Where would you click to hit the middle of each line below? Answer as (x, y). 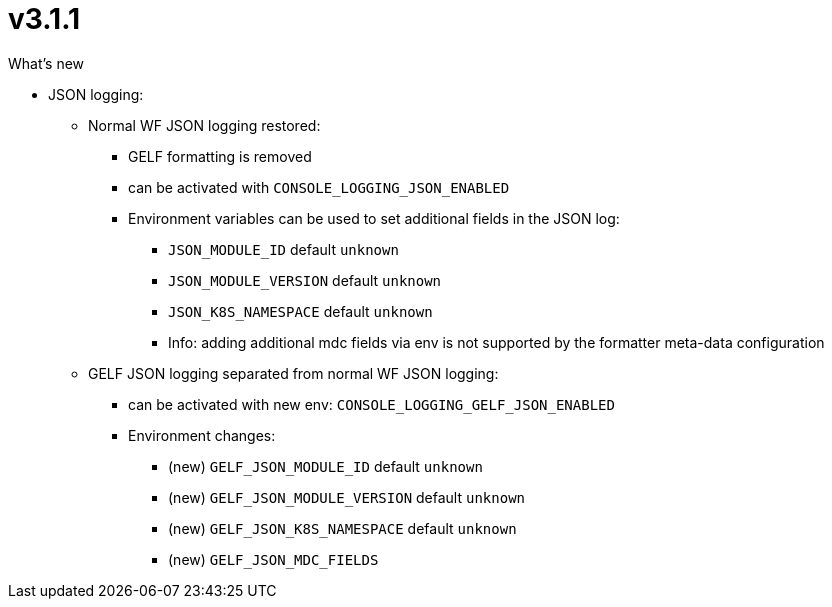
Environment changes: (202, 435)
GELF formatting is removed (220, 156)
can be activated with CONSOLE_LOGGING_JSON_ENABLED (319, 187)
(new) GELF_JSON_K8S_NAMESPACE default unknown (342, 528)
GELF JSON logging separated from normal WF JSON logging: (293, 373)
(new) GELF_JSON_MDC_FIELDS (273, 559)
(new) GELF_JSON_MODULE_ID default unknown (325, 466)
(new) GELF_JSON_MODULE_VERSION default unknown (346, 497)
